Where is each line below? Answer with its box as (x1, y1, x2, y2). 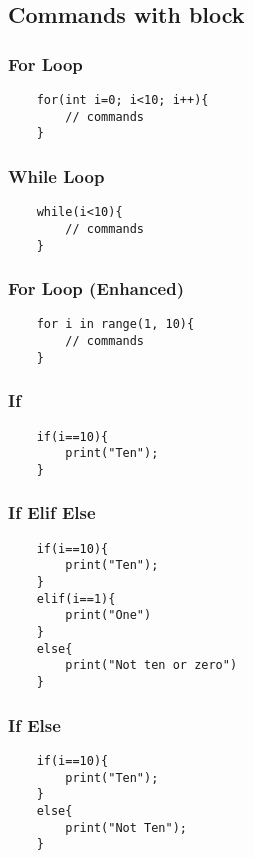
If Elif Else (8, 500, 96, 525)
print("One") (65, 608, 152, 623)
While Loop (8, 163, 105, 188)
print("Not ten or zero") (65, 658, 238, 673)
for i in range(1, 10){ (36, 317, 195, 332)
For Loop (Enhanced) (8, 276, 185, 301)
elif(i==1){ (36, 591, 116, 606)
